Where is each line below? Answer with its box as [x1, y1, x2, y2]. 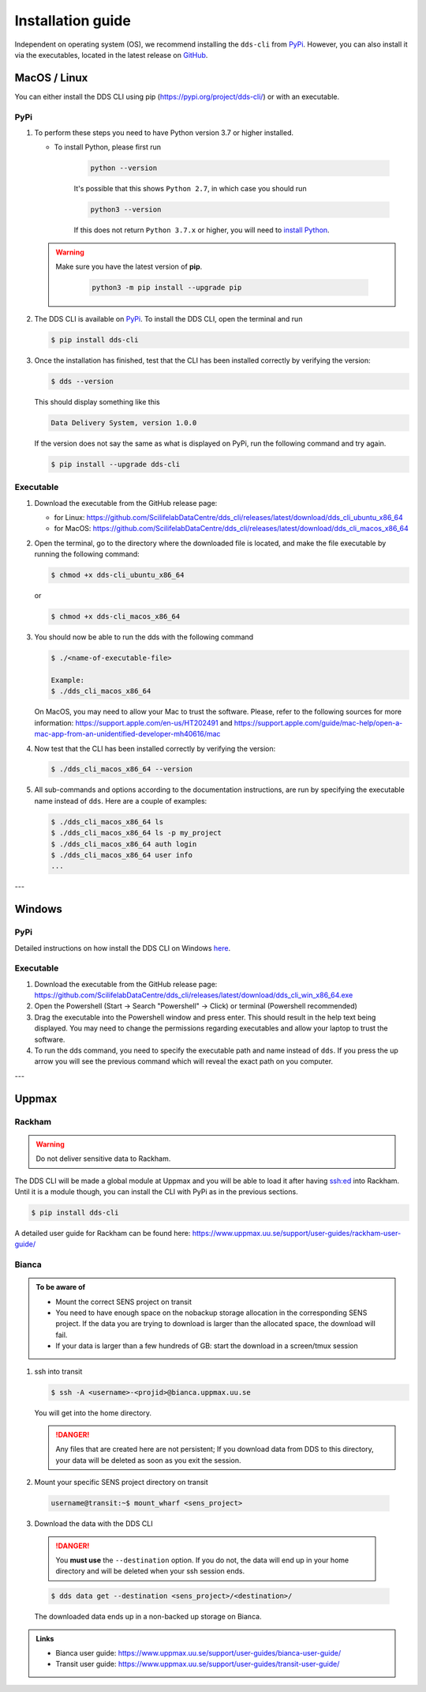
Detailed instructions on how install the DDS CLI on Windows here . [14, 943, 231, 952]
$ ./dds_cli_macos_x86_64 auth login [50, 839, 197, 849]
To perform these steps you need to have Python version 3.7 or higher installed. [34, 127, 294, 138]
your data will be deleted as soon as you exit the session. [55, 1455, 241, 1465]
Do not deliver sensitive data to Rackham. [35, 1154, 171, 1163]
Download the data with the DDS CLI [34, 1519, 153, 1528]
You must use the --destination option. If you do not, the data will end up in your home [55, 1555, 349, 1565]
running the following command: [34, 549, 140, 559]
